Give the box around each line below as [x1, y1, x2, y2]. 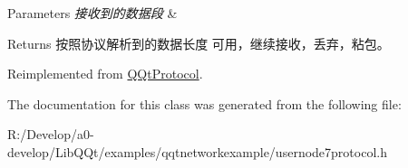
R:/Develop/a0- [7, 125, 94, 144]
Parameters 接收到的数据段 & [7, 4, 178, 22]
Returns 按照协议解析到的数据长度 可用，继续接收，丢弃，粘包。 [7, 33, 390, 52]
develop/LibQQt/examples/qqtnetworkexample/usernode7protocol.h [7, 142, 387, 161]
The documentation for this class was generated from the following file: [7, 94, 402, 113]
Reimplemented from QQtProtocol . [7, 64, 203, 83]
